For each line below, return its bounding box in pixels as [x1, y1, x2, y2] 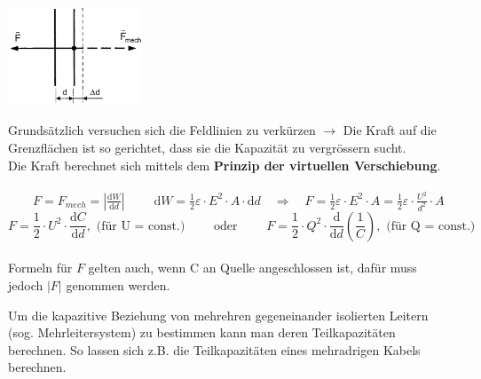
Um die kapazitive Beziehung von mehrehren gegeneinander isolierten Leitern [8, 305, 429, 324]
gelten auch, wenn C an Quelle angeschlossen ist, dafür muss [88, 258, 417, 277]
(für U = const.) [96, 219, 185, 233]
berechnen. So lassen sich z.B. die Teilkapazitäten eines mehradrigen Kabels [8, 340, 421, 359]
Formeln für [8, 258, 73, 277]
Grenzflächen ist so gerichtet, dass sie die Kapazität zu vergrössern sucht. [8, 138, 406, 157]
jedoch [8, 276, 43, 295]
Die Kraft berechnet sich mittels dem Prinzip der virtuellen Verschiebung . [8, 155, 441, 174]
